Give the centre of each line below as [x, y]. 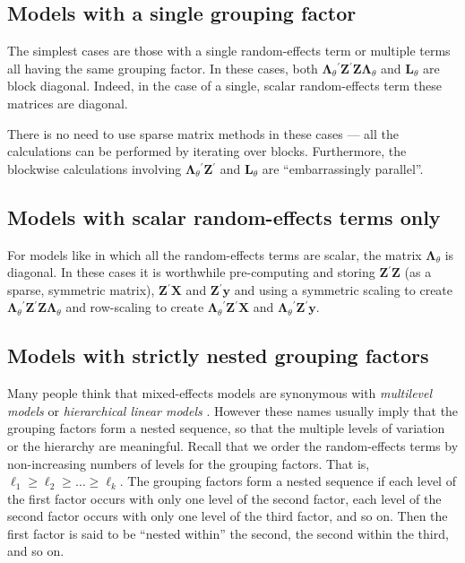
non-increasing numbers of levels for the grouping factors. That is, [189, 463]
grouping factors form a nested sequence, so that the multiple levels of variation [226, 428]
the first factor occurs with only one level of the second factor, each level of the [224, 498]
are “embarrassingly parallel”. [343, 168]
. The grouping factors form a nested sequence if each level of [288, 481]
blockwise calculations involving [95, 168]
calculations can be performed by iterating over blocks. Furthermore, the [207, 151]
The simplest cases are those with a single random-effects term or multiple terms [229, 51]
